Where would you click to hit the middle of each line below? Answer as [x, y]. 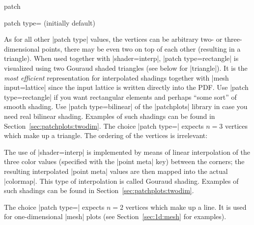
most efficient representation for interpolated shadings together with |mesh [116, 77]
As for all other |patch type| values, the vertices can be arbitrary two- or [113, 39]
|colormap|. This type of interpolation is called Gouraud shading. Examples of [121, 181]
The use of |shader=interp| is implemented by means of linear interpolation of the [127, 152]
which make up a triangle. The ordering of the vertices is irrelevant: [106, 135]
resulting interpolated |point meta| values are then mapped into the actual [116, 171]
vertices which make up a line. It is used [186, 207]
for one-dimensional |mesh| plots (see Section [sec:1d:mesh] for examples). [115, 216]
